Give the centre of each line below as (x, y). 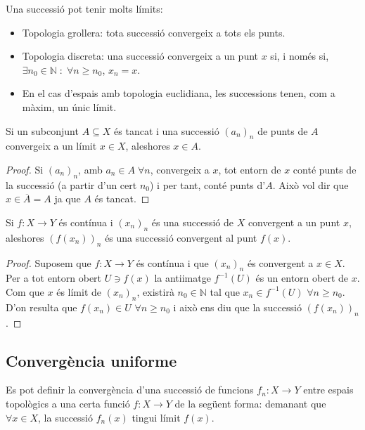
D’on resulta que (41, 307)
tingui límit (156, 417)
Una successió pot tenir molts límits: (84, 8)
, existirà (155, 291)
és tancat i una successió (167, 130)
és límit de (79, 291)
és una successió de (192, 222)
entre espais (328, 390)
